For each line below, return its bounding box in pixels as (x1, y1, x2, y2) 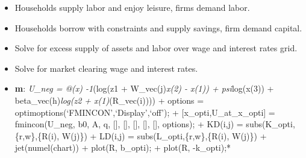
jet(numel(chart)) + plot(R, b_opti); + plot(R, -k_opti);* (14, 141, 231, 154)
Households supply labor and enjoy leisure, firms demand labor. (14, 1, 250, 13)
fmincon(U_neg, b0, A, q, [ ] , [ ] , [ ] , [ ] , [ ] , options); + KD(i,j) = (14, 118, 243, 130)
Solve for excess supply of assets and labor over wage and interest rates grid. (14, 42, 298, 54)
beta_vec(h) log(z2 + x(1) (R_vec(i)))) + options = (14, 93, 204, 106)
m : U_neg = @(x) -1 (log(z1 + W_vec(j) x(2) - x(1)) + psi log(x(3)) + (14, 82, 274, 95)
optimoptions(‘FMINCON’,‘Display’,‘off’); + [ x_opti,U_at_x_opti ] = (14, 106, 275, 118)
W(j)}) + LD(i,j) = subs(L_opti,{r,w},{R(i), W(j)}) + (61, 129, 267, 142)
